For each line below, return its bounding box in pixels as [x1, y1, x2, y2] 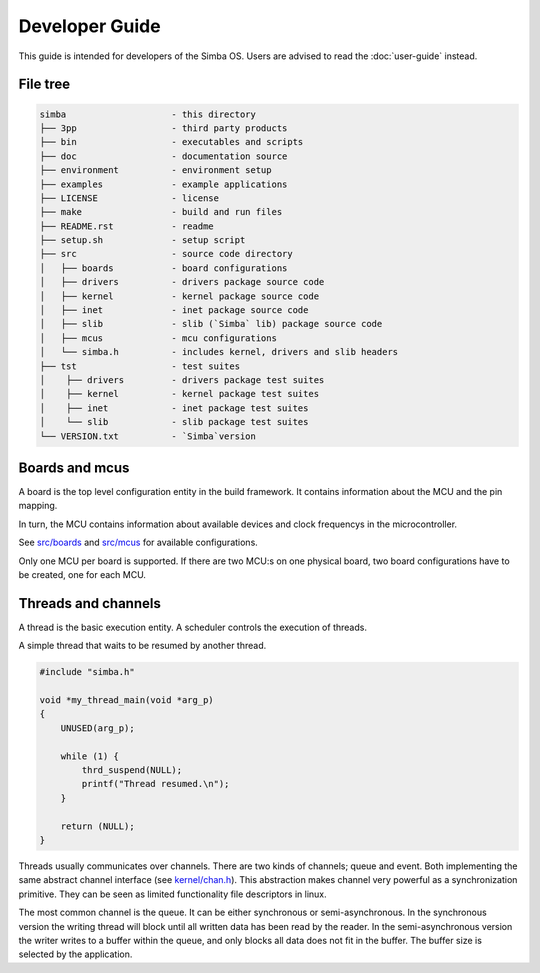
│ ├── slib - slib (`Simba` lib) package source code [39, 318, 383, 330]
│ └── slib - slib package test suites [39, 416, 309, 428]
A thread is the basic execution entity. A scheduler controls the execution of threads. [18, 621, 367, 633]
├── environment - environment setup [39, 165, 272, 176]
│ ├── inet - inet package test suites [39, 402, 309, 414]
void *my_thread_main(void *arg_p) [39, 695, 214, 706]
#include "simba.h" [39, 666, 135, 678]
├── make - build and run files [39, 206, 283, 218]
